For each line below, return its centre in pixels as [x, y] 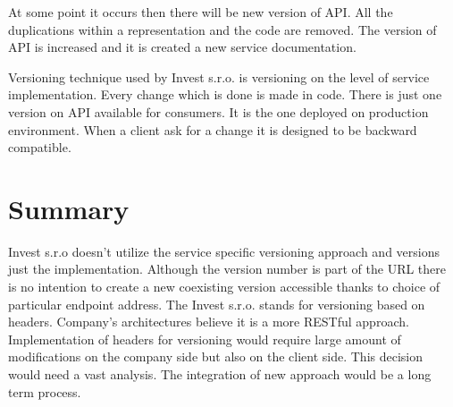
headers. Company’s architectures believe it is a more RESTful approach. [209, 322]
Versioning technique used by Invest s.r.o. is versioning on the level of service [219, 76]
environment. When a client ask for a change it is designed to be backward [213, 129]
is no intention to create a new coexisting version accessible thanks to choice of [224, 287]
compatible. [40, 147]
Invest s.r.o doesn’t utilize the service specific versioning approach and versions [224, 251]
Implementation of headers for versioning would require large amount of [205, 339]
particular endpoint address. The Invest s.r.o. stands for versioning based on [217, 304]
